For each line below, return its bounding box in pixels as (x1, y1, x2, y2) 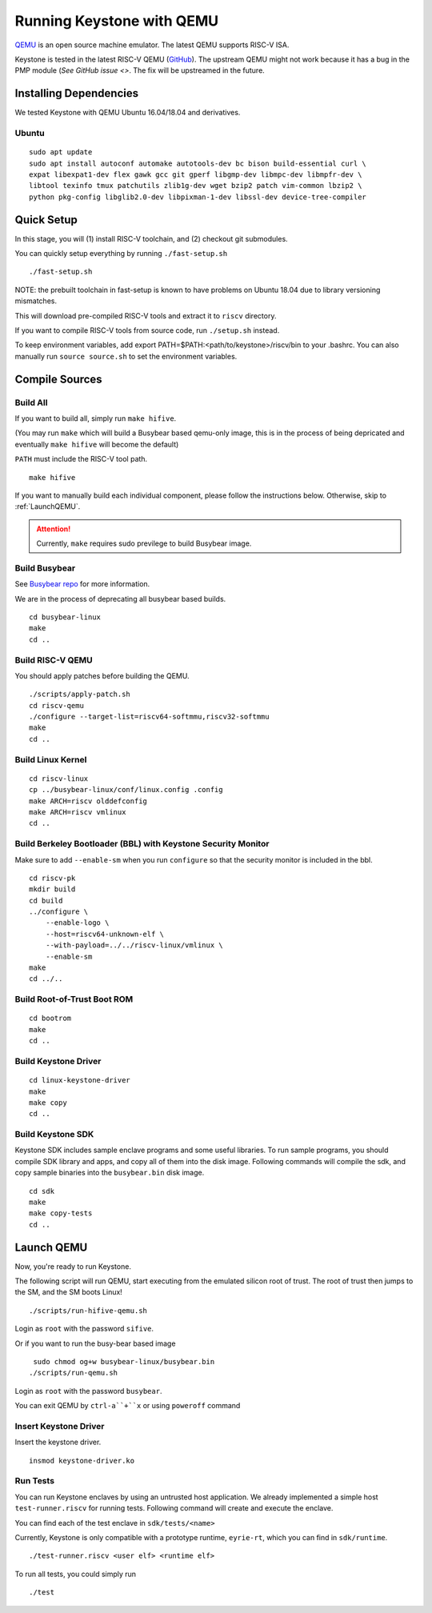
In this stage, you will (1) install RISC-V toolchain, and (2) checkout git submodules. (14, 234, 288, 243)
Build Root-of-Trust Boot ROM (14, 994, 134, 1005)
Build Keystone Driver (14, 1055, 102, 1067)
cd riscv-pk (29, 873, 76, 883)
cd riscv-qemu (29, 701, 84, 710)
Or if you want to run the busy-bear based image (14, 1339, 176, 1348)
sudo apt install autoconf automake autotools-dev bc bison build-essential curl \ (29, 158, 367, 168)
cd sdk (29, 1187, 55, 1195)
